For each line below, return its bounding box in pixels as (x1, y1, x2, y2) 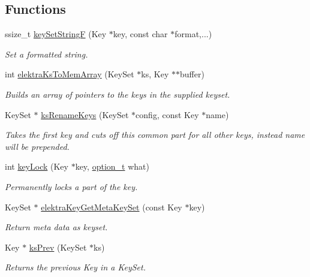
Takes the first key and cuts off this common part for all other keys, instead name (5, 128, 305, 141)
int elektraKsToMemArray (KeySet (5, 68, 134, 80)
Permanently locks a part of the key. (5, 180, 138, 192)
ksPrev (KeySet (29, 240, 87, 253)
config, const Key (136, 108, 199, 121)
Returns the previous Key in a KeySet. (5, 261, 146, 273)
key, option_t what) (75, 160, 149, 173)
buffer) (179, 68, 204, 80)
